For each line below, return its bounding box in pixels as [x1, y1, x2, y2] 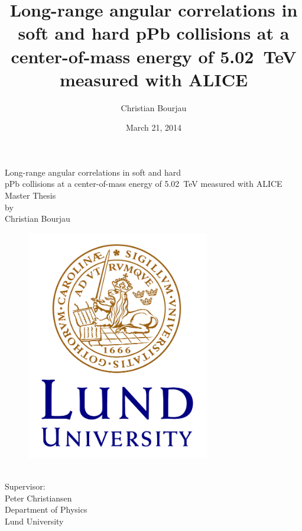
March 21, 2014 [125, 121, 182, 134]
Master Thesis [5, 189, 56, 202]
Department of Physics [5, 503, 87, 516]
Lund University [5, 514, 64, 527]
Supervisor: [5, 480, 46, 492]
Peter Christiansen [5, 491, 72, 504]
